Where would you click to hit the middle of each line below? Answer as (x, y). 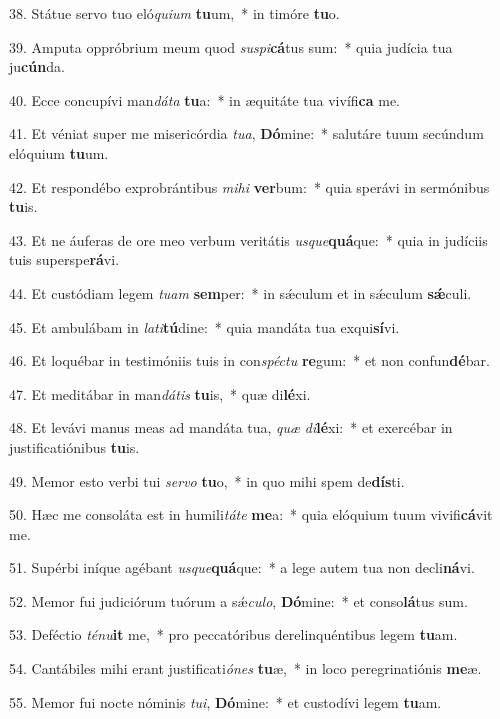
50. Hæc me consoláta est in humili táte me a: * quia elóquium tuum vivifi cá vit (251, 514)
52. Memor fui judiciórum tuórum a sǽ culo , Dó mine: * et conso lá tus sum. (238, 600)
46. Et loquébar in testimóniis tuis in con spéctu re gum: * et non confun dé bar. (249, 360)
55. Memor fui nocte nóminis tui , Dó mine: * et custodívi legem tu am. (225, 701)
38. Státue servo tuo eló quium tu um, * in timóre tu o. (174, 13)
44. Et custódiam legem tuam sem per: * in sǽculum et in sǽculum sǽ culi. (240, 292)
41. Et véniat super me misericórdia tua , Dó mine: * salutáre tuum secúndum (246, 133)
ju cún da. (37, 66)
